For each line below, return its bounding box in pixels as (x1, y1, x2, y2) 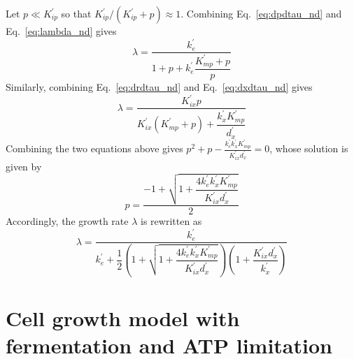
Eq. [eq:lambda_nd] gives (6, 24, 117, 38)
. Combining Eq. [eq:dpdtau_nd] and (180, 6, 342, 20)
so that (61, 6, 92, 20)
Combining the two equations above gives (6, 141, 183, 156)
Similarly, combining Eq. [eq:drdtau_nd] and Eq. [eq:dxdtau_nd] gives (6, 79, 313, 94)
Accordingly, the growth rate (6, 214, 129, 228)
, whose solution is (269, 141, 348, 156)
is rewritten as (141, 214, 202, 228)
